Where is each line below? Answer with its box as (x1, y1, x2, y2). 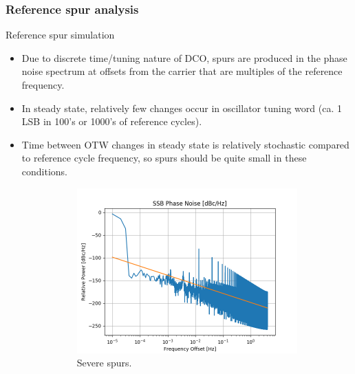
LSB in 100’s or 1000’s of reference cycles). (21, 114, 202, 129)
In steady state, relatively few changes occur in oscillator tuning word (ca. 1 (21, 100, 342, 115)
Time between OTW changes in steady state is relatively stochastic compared (21, 137, 349, 151)
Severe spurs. (76, 355, 132, 370)
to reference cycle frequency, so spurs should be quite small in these (21, 151, 307, 165)
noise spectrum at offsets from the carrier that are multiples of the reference (21, 64, 343, 78)
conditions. (21, 164, 68, 178)
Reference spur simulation (6, 27, 115, 42)
